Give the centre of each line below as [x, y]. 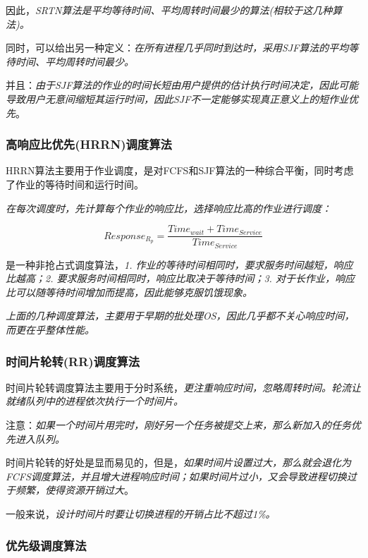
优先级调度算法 [46, 545]
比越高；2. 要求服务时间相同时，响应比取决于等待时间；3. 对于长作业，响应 [180, 278]
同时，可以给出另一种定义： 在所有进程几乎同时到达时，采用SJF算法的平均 [177, 48]
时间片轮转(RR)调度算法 [73, 361]
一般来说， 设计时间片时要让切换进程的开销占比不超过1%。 [141, 514]
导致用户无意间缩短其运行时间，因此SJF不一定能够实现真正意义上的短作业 [177, 98]
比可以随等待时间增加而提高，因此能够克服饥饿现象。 [129, 292]
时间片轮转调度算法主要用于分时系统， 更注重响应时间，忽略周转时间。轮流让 [183, 387]
